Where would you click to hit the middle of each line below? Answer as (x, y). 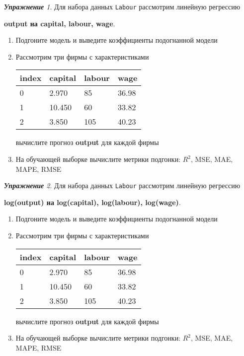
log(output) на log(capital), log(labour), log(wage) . (92, 202)
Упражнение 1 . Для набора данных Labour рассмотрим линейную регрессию (122, 6)
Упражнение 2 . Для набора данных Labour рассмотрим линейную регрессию (122, 185)
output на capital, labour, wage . (60, 23)
